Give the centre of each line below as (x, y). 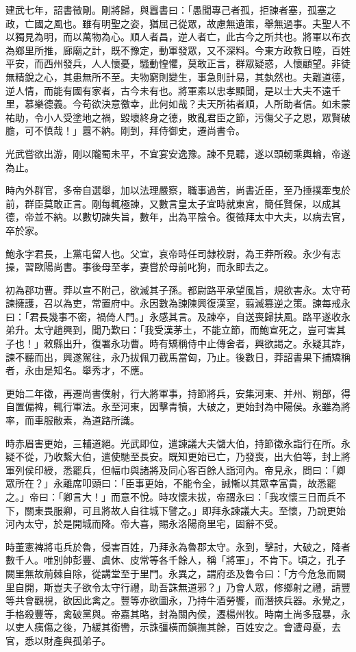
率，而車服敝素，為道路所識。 (73, 420)
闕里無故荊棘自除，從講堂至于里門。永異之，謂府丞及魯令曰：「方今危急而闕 (176, 573)
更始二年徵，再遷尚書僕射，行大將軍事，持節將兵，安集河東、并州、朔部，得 (178, 393)
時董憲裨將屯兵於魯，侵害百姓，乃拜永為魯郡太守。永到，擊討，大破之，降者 (178, 546)
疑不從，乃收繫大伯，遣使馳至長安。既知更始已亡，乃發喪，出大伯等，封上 (173, 456)
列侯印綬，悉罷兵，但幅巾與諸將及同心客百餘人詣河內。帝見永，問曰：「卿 (180, 469)
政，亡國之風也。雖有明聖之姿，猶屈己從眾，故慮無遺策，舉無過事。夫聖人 (173, 23)
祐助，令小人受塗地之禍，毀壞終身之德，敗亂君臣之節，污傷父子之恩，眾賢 (173, 117)
